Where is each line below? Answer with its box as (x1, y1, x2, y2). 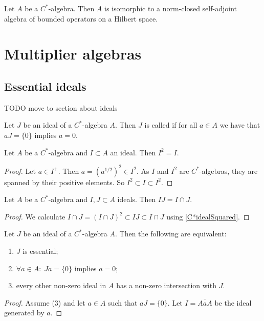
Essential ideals (4, 78, 86, 94)
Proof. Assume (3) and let (4, 297, 85, 308)
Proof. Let (4, 165, 36, 176)
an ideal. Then (110, 147, 156, 157)
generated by (4, 307, 45, 318)
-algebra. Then (48, 3, 95, 13)
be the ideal (214, 297, 252, 308)
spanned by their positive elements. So (4, 176, 125, 187)
